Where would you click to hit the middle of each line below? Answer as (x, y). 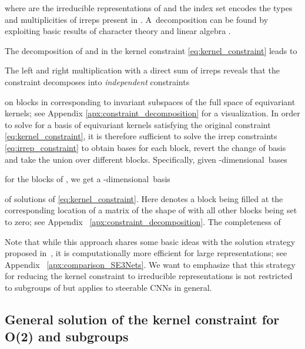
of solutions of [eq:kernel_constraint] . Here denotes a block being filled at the (144, 198)
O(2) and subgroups (67, 336)
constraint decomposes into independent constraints (97, 81)
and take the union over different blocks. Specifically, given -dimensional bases (146, 159)
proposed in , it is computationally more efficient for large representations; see (146, 253)
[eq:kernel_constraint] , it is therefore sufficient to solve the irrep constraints (141, 136)
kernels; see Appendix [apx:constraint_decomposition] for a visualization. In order (152, 113)
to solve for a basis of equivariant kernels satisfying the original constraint (138, 124)
